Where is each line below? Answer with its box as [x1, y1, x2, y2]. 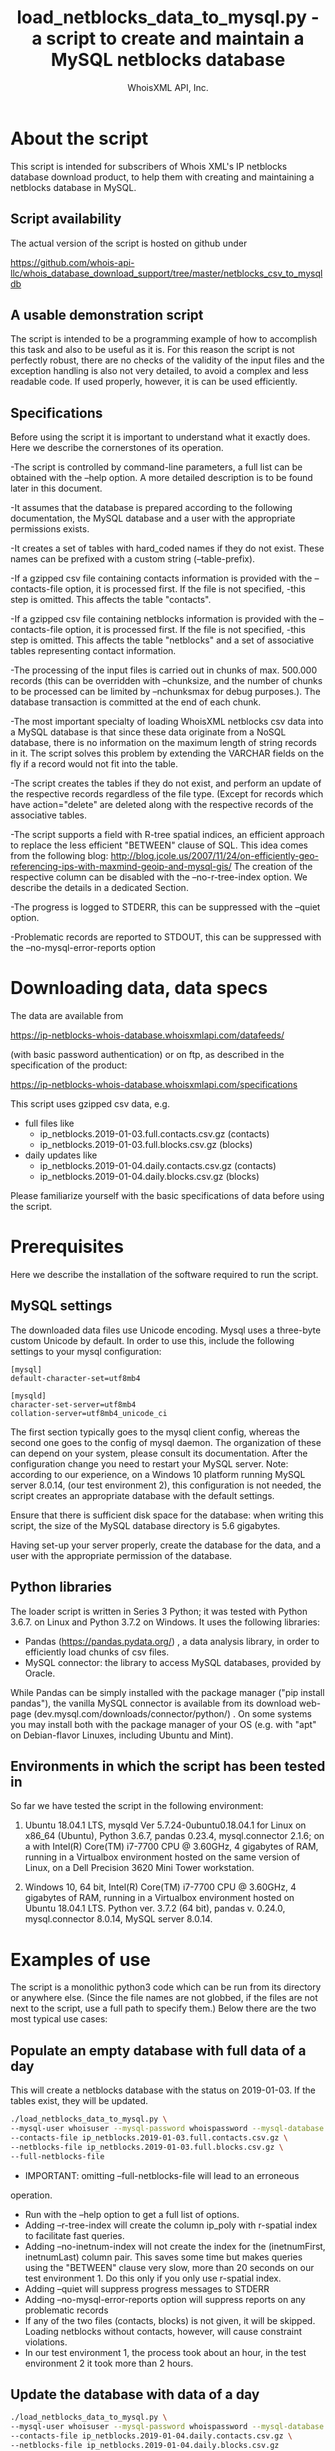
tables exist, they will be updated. [10, 2095, 149, 2107]
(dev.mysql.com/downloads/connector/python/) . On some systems [33, 1707, 312, 1720]
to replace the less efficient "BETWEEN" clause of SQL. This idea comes [10, 839, 309, 851]
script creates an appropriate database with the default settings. [10, 1489, 275, 1501]
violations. [24, 2336, 68, 2348]
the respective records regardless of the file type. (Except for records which [10, 788, 324, 800]
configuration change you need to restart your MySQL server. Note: [10, 1457, 289, 1470]
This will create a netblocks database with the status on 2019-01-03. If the [10, 2084, 316, 2096]
